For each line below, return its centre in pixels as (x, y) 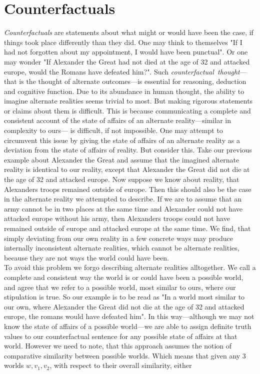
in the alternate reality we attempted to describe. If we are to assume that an (123, 199)
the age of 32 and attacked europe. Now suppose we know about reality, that (122, 179)
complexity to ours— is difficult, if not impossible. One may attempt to (113, 130)
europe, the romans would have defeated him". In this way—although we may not (129, 316)
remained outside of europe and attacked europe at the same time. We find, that (127, 228)
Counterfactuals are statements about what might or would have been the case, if (129, 32)
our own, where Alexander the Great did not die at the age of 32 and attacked (124, 306)
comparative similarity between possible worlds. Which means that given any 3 (125, 355)
